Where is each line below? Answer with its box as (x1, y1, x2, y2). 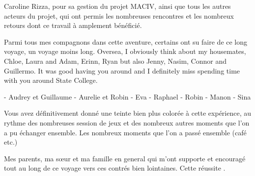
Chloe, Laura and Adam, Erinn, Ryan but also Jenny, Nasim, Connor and (4, 55, 227, 66)
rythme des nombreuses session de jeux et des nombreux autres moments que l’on (4, 117, 250, 127)
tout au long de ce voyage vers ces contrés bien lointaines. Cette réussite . (4, 163, 226, 173)
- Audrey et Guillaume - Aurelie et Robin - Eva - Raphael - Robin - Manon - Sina (4, 91, 251, 101)
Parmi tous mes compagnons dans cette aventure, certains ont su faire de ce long (4, 36, 248, 47)
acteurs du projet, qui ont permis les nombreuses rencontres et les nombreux (4, 10, 234, 21)
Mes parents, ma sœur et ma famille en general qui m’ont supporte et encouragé (4, 153, 246, 163)
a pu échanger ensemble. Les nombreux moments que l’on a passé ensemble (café (4, 127, 247, 137)
